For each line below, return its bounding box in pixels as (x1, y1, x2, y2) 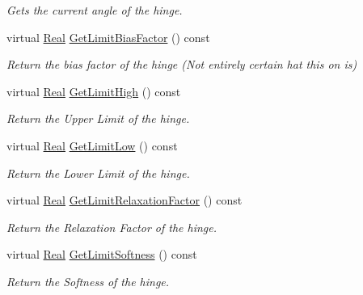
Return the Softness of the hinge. (6, 272, 170, 289)
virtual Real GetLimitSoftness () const (6, 246, 197, 263)
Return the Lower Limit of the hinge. (6, 164, 190, 181)
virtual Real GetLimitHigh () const (6, 82, 181, 99)
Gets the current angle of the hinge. (6, 2, 183, 18)
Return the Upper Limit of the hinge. (6, 110, 190, 127)
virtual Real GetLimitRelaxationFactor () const (6, 192, 243, 209)
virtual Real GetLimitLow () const (6, 137, 178, 154)
